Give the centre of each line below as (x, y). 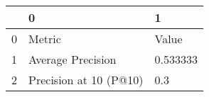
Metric (45, 39)
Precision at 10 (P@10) (86, 80)
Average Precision (73, 59)
